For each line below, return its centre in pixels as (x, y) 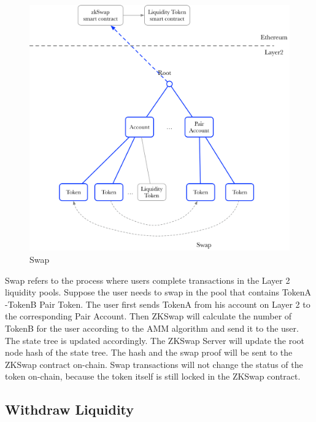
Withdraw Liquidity (70, 409)
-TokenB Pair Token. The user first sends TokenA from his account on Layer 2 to (158, 304)
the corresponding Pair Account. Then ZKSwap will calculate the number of (148, 316)
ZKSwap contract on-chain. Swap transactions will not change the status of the (154, 364)
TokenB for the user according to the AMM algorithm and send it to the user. (152, 328)
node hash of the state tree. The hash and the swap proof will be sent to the (149, 352)
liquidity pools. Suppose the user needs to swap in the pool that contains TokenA (158, 292)
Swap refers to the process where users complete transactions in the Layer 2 (148, 280)
